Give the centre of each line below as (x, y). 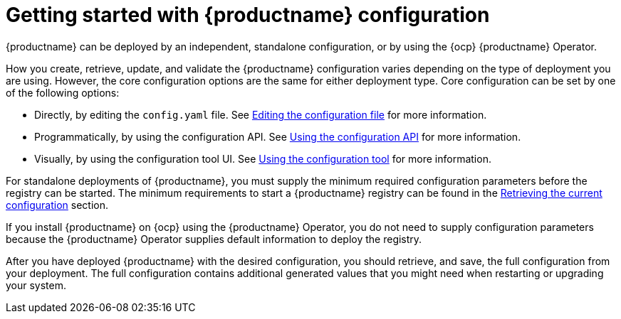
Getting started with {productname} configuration (248, 15)
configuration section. (57, 205)
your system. (36, 285)
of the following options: (63, 92)
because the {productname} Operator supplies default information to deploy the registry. (214, 239)
